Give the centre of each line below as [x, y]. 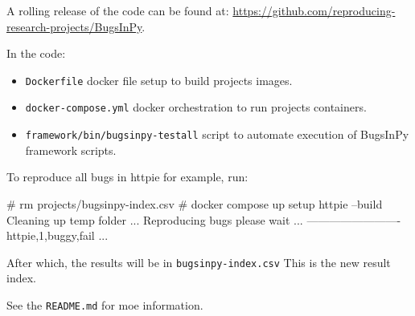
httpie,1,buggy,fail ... [58, 235]
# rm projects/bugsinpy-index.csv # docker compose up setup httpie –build [195, 203]
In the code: [36, 53]
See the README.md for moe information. [105, 304]
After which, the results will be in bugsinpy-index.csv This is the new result [199, 262]
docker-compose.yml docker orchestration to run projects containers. [196, 107]
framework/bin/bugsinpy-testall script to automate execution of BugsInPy [217, 134]
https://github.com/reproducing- [314, 10]
